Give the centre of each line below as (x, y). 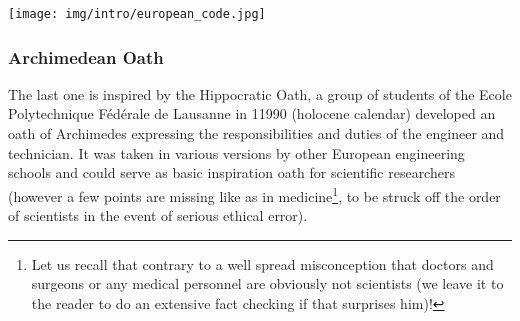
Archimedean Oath (86, 56)
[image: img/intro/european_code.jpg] (137, 14)
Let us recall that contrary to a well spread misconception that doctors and (262, 263)
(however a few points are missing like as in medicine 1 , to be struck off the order (254, 194)
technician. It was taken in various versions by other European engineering (236, 152)
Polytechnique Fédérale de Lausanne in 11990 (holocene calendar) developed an (252, 113)
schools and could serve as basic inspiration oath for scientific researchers (231, 172)
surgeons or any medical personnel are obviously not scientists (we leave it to (267, 283)
